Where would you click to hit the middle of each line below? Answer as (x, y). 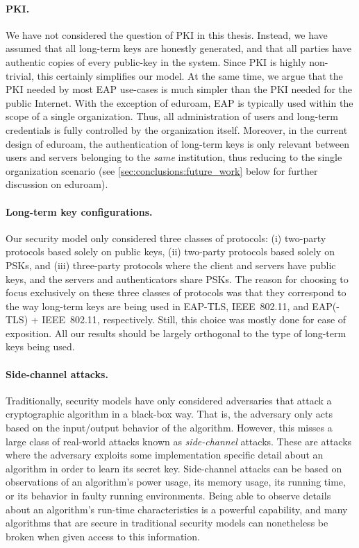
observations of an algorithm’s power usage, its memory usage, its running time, (176, 482)
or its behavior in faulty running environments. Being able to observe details (168, 496)
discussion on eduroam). (57, 184)
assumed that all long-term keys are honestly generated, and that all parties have (178, 48)
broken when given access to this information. (103, 536)
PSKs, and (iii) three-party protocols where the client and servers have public (171, 265)
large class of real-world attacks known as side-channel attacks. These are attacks (179, 441)
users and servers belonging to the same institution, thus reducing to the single (174, 157)
